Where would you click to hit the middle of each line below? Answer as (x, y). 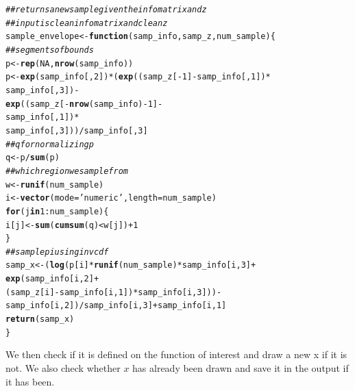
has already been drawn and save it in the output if (241, 368)
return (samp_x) (40, 319)
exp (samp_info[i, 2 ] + (52, 279)
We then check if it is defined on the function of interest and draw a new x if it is (176, 354)
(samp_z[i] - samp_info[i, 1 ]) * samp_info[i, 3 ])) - (114, 292)
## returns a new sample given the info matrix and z (106, 10)
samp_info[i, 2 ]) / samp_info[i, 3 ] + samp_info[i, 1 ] (116, 306)
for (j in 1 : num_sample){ (57, 211)
